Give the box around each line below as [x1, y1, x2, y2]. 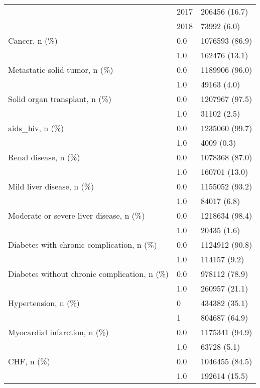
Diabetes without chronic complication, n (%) [8, 268, 169, 279]
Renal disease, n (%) [8, 151, 80, 163]
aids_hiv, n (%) [8, 122, 64, 134]
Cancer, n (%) [8, 35, 58, 46]
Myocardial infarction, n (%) [8, 326, 109, 338]
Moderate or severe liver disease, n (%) [8, 210, 145, 221]
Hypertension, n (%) [8, 297, 80, 309]
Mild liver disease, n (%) [8, 180, 94, 192]
